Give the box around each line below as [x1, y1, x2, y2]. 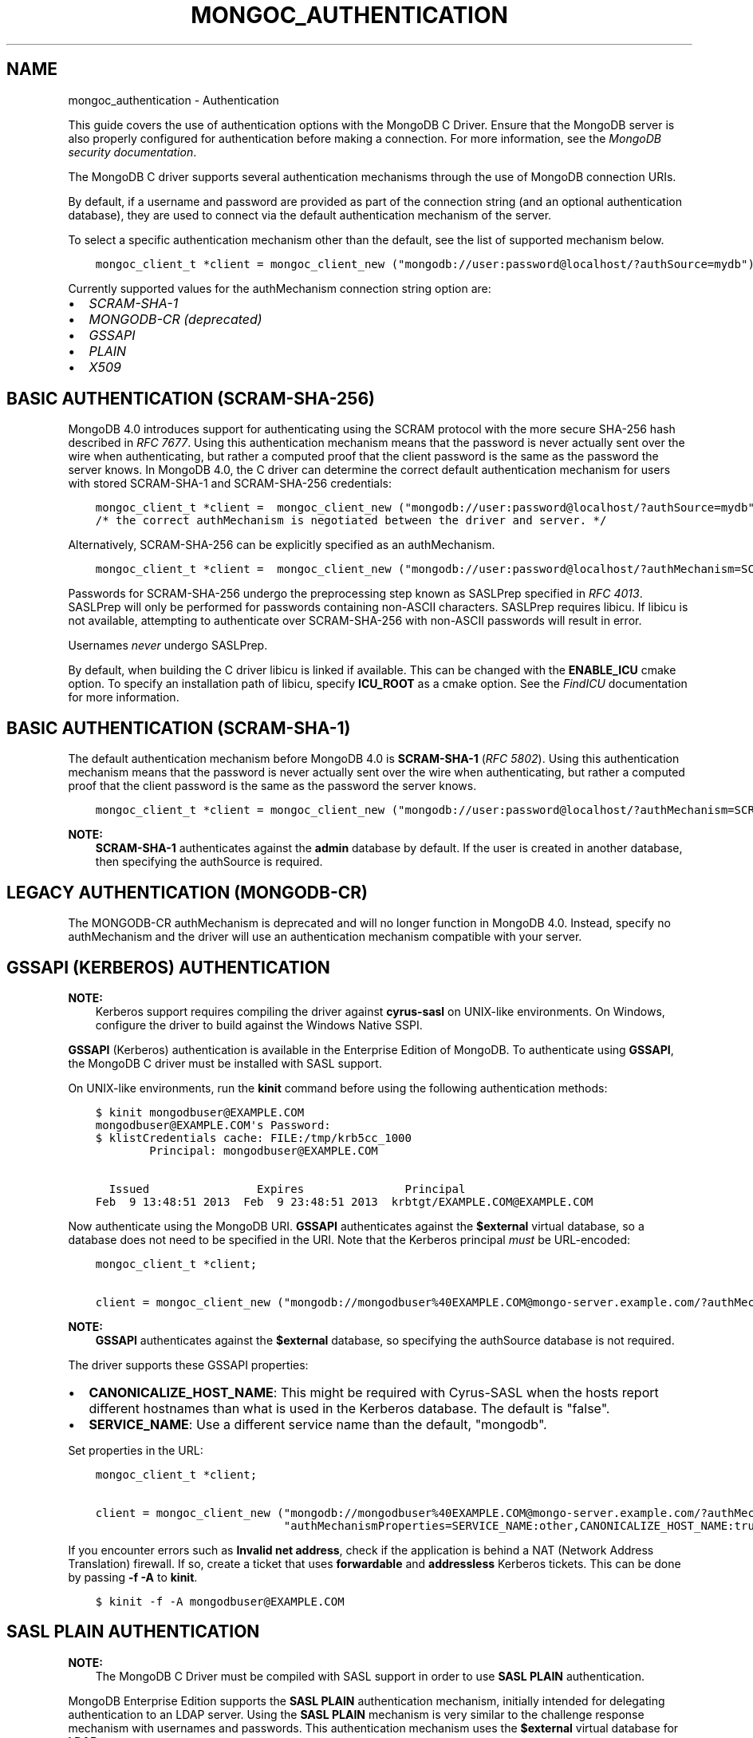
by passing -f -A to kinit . [68, 1570, 198, 1584]
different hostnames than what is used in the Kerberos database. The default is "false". [89, 1400, 610, 1416]
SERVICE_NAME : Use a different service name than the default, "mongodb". [89, 1416, 547, 1432]
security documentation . [68, 144, 197, 159]
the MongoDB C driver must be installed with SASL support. [68, 1056, 382, 1070]
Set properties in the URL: [68, 1443, 203, 1457]
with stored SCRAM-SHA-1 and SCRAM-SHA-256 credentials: [68, 476, 392, 491]
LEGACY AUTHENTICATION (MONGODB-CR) [6, 882, 368, 903]
